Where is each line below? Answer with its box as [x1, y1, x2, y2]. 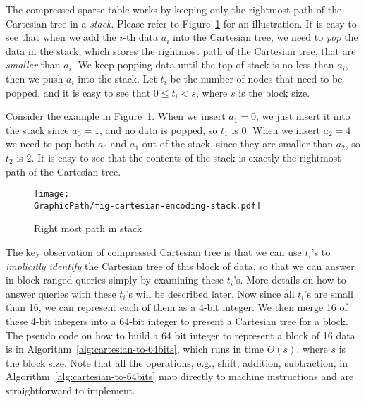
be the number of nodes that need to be [170, 71, 343, 85]
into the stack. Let [78, 71, 157, 85]
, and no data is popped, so [99, 122, 218, 137]
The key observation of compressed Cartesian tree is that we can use [6, 245, 302, 260]
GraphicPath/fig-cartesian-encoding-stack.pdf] [34, 200, 262, 211]
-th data [123, 30, 159, 44]
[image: [34, 189, 70, 200]
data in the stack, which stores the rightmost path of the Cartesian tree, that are [6, 43, 356, 58]
